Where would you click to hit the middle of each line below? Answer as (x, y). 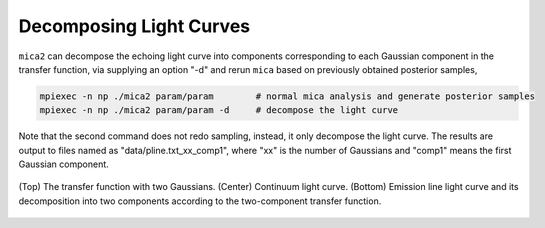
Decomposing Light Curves (134, 26)
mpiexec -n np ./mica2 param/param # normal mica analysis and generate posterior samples (287, 96)
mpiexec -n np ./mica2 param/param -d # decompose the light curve (219, 110)
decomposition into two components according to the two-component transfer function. (200, 201)
